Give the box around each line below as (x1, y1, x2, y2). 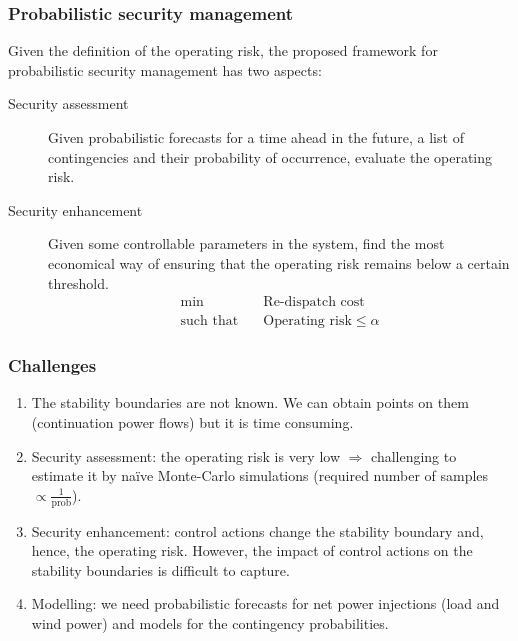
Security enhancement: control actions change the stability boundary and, (31, 520, 484, 541)
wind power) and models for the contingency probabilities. (31, 613, 389, 634)
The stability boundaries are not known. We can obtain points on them (31, 392, 469, 413)
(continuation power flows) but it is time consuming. (31, 412, 354, 433)
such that (180, 314, 239, 329)
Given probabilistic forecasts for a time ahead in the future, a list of (48, 127, 464, 147)
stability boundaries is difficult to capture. (31, 559, 290, 580)
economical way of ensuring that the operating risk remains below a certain (48, 252, 510, 273)
